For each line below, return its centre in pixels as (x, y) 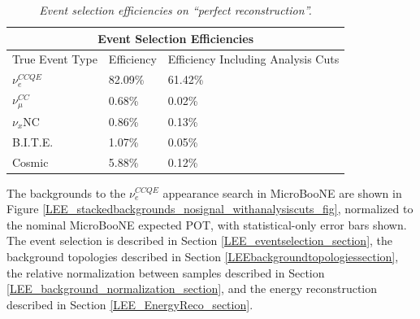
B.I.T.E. (33, 141)
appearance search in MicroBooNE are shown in (282, 192)
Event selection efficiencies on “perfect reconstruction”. (175, 10)
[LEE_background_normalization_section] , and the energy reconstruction (192, 288)
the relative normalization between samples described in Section (166, 272)
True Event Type (55, 59)
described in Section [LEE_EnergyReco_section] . (130, 304)
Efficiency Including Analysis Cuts (253, 59)
